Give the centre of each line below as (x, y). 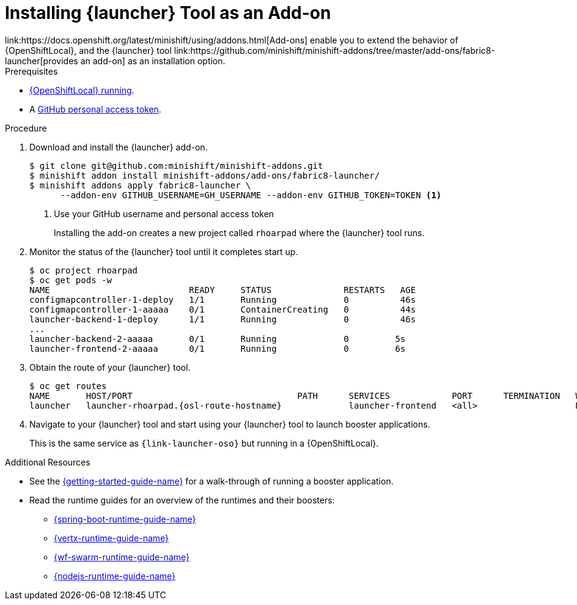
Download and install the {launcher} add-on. (119, 147)
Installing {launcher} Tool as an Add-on (168, 13)
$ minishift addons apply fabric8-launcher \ (140, 185)
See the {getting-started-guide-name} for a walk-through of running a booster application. (211, 481)
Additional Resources (48, 462)
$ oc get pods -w (71, 280)
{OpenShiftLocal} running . (82, 90)
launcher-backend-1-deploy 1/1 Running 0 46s (223, 319)
